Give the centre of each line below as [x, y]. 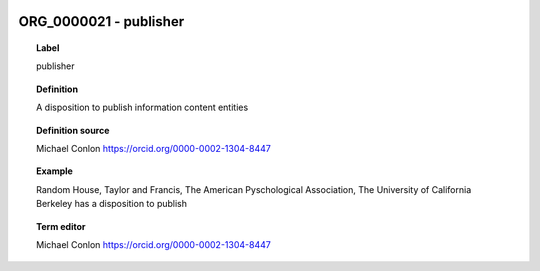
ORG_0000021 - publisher [101, 21]
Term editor [61, 226]
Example [55, 171]
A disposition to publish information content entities [142, 107]
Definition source [73, 130]
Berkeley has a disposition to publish [112, 204]
